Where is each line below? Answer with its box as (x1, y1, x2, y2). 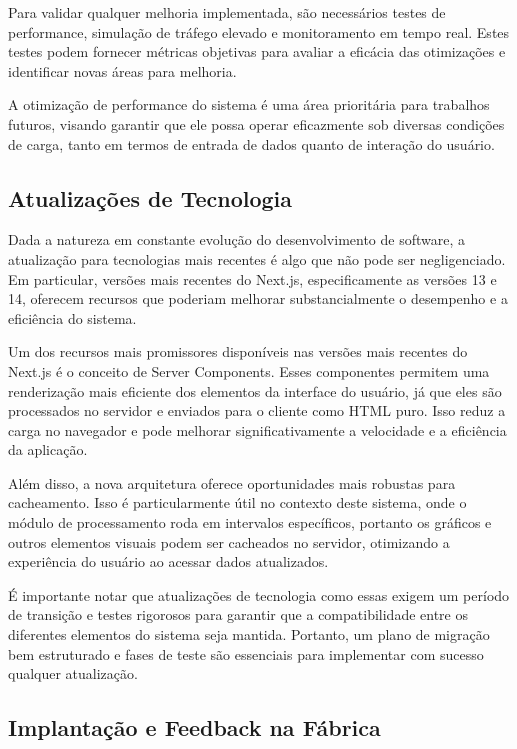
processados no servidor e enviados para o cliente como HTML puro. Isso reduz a (8, 400, 506, 421)
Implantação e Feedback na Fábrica (8, 712, 381, 743)
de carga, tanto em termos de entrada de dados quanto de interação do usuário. (8, 133, 495, 154)
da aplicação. (8, 439, 88, 460)
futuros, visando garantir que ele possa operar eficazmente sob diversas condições (8, 113, 505, 134)
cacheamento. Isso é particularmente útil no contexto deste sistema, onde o (8, 492, 467, 513)
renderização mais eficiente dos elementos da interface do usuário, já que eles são (8, 380, 502, 401)
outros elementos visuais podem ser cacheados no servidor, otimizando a (8, 531, 450, 552)
